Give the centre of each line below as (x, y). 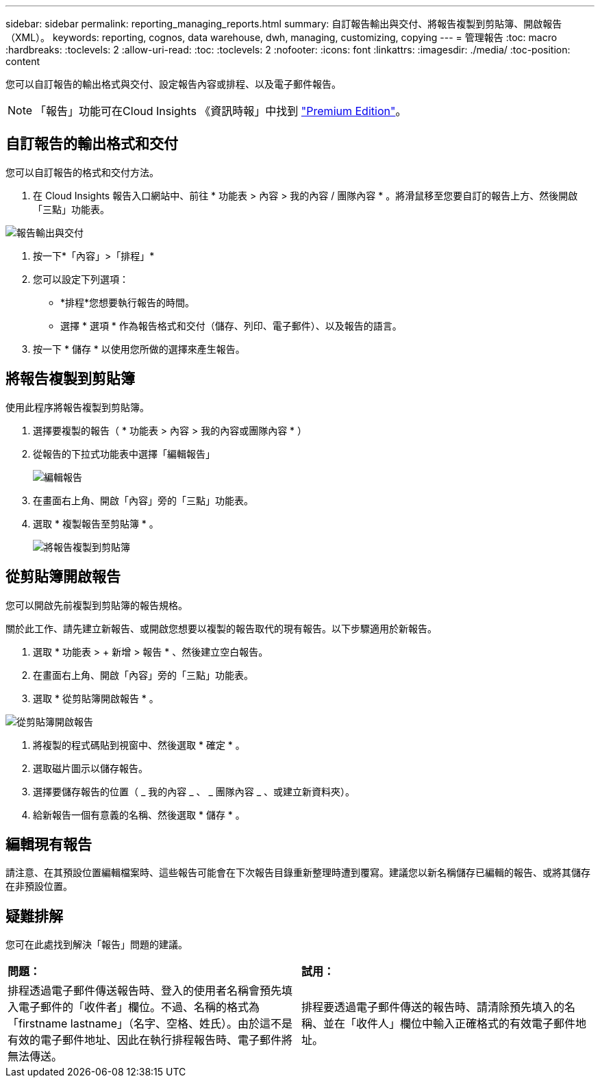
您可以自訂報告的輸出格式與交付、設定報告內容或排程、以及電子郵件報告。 (173, 84)
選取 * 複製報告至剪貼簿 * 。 (96, 523)
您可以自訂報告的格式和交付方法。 (82, 172)
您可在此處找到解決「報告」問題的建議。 (97, 945)
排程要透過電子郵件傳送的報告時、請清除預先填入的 (433, 1007)
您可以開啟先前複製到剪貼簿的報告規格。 (97, 605)
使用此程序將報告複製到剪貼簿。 (77, 407)
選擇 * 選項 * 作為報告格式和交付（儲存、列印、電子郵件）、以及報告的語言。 (231, 325)
